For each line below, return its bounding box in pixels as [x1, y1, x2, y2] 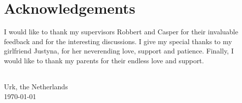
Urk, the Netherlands [4, 81, 68, 92]
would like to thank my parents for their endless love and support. [4, 55, 204, 65]
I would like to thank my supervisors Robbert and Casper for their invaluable [4, 26, 239, 37]
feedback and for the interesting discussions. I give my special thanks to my [4, 36, 232, 46]
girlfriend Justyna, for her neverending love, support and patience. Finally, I [4, 46, 234, 56]
